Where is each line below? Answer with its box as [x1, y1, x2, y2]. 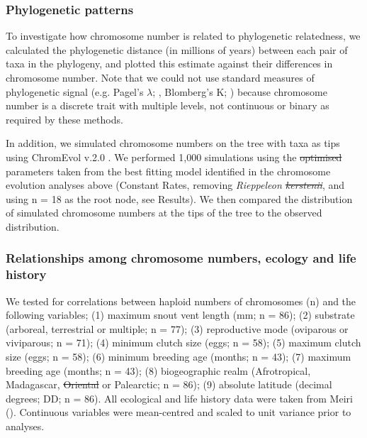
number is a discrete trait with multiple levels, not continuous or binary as [6, 98, 329, 113]
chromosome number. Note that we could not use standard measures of [6, 70, 315, 84]
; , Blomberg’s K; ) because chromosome [152, 84, 327, 99]
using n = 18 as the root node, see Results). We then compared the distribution [6, 191, 353, 206]
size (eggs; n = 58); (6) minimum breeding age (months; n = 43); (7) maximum [6, 349, 351, 364]
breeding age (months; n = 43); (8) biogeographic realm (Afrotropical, [6, 363, 311, 378]
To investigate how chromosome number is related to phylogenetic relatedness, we [6, 28, 361, 43]
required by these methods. [6, 111, 123, 126]
